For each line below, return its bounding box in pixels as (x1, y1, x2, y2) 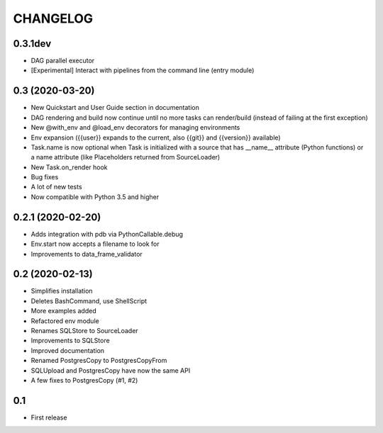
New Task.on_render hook (30, 163, 108, 171)
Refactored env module (30, 316, 99, 325)
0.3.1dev (13, 38, 52, 50)
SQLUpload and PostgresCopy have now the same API (30, 366, 191, 375)
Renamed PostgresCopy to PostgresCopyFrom (30, 356, 167, 365)
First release (30, 413, 67, 422)
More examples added (30, 307, 96, 315)
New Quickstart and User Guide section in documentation (30, 103, 200, 112)
